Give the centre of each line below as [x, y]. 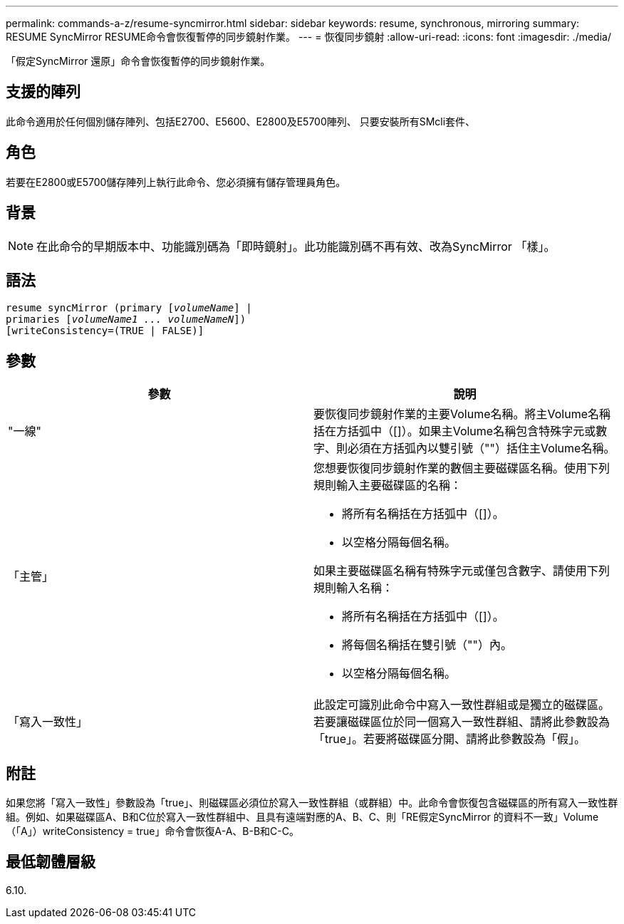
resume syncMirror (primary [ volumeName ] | [129, 308]
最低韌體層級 [51, 862]
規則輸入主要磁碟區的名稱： [388, 486]
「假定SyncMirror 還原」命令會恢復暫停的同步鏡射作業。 [138, 61]
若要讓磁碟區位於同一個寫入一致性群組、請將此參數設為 [462, 722]
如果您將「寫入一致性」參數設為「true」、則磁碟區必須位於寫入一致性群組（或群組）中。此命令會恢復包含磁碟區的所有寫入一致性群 [312, 803]
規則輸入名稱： [354, 588]
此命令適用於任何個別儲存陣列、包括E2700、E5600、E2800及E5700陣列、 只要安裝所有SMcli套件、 [241, 121]
